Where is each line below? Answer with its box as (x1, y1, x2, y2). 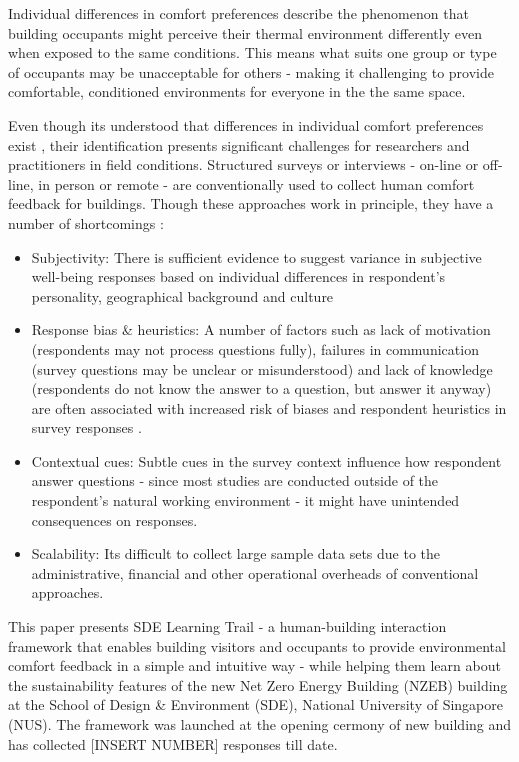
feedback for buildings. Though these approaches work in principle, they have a (8, 193, 494, 214)
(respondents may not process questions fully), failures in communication (31, 338, 479, 359)
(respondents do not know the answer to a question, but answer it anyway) (31, 378, 492, 399)
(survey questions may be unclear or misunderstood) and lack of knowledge (31, 358, 493, 379)
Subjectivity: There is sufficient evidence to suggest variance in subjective (31, 246, 482, 267)
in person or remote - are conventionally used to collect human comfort (38, 173, 475, 194)
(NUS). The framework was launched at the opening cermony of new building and (8, 714, 512, 734)
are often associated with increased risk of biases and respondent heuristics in (31, 397, 507, 418)
